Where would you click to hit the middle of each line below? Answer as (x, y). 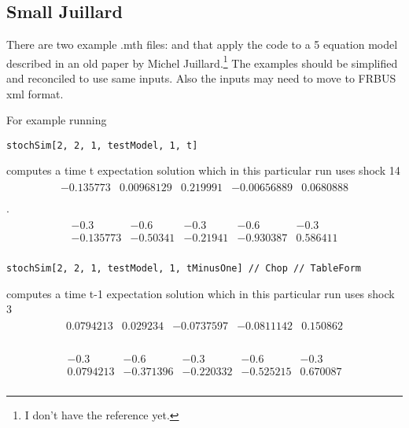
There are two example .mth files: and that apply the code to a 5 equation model (202, 44)
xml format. (35, 93)
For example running (57, 120)
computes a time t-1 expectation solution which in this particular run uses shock (201, 293)
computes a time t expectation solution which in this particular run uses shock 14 (203, 170)
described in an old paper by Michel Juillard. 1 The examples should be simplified (202, 61)
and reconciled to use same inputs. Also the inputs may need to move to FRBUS (201, 78)
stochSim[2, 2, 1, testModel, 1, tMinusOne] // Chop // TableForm (184, 268)
